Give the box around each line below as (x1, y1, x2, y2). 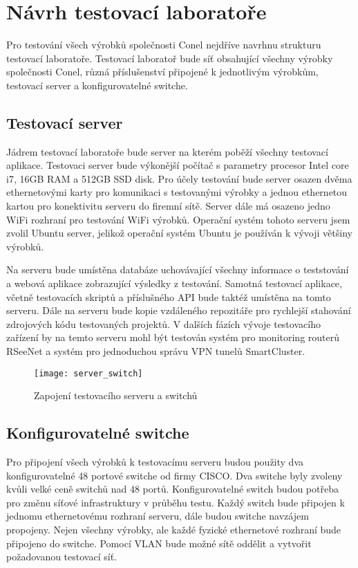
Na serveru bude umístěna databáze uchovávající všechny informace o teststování (6, 262, 349, 277)
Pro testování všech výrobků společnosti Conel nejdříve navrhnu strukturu (6, 37, 321, 52)
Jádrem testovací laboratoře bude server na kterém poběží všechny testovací (6, 144, 328, 158)
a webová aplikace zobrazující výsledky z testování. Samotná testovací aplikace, (6, 276, 342, 291)
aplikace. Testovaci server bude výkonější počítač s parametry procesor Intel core (6, 158, 349, 172)
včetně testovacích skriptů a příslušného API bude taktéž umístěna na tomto (6, 289, 331, 304)
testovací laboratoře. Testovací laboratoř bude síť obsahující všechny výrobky (6, 51, 333, 65)
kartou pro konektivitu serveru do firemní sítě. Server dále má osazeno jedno (6, 199, 330, 213)
